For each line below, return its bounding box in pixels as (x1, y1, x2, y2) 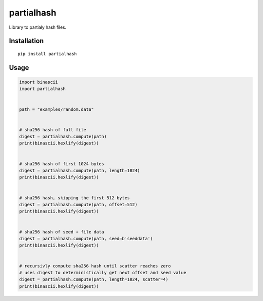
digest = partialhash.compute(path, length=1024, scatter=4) (19, 277, 169, 282)
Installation (9, 37, 44, 45)
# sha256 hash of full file (19, 127, 86, 132)
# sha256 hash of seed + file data (19, 229, 104, 234)
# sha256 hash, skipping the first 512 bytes (19, 195, 130, 200)
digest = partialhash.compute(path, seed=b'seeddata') (19, 236, 153, 241)
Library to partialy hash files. (9, 24, 67, 30)
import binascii (19, 79, 58, 85)
